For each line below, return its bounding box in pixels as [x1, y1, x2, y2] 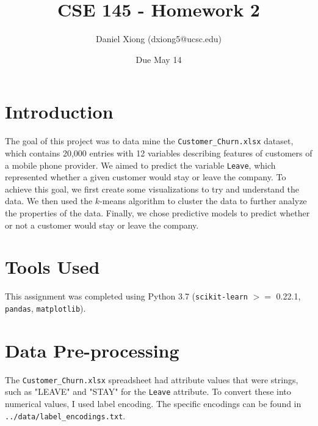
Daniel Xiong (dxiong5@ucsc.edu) [95, 32, 222, 45]
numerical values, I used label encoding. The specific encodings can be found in [5, 397, 302, 409]
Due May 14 [136, 53, 182, 65]
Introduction [5, 99, 114, 124]
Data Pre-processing [5, 337, 179, 362]
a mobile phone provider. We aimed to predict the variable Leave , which [5, 158, 276, 171]
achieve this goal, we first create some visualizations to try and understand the [5, 182, 300, 195]
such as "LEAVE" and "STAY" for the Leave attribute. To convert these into [5, 385, 291, 398]
